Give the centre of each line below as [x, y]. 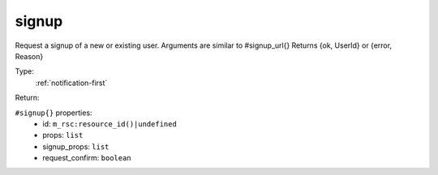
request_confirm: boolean [87, 158]
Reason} [29, 56]
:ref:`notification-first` [71, 83]
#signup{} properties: [54, 113]
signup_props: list [76, 147]
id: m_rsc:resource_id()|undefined [110, 124]
